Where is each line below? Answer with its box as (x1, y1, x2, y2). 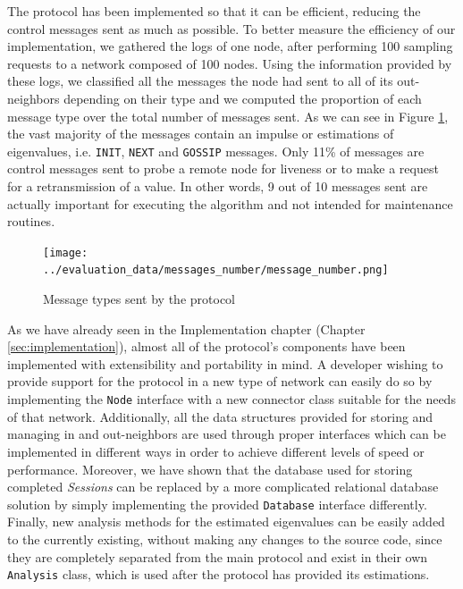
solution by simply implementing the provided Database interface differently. (7, 494, 427, 513)
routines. (7, 212, 55, 231)
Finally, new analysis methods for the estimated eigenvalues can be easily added (7, 512, 445, 531)
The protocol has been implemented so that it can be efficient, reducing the (7, 2, 421, 20)
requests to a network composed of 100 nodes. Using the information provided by (7, 54, 452, 72)
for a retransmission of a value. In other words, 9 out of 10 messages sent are (7, 177, 428, 195)
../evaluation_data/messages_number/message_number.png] (43, 264, 389, 277)
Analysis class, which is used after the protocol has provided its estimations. (7, 565, 430, 584)
